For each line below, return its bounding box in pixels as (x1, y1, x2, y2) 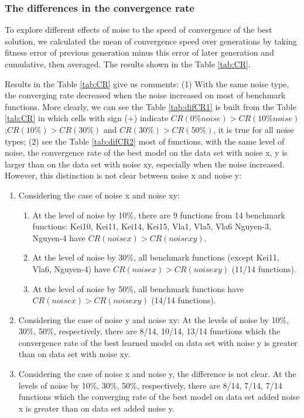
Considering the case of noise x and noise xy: (18, 189, 180, 201)
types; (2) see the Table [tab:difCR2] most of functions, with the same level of (5, 135, 285, 147)
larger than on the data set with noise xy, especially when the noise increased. (5, 157, 285, 170)
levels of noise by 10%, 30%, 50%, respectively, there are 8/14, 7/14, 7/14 (18, 379, 282, 391)
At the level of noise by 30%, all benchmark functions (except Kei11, (32, 251, 279, 263)
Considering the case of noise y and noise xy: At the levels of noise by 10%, (18, 313, 289, 326)
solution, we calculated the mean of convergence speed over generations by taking (5, 35, 297, 47)
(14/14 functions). (151, 294, 216, 306)
